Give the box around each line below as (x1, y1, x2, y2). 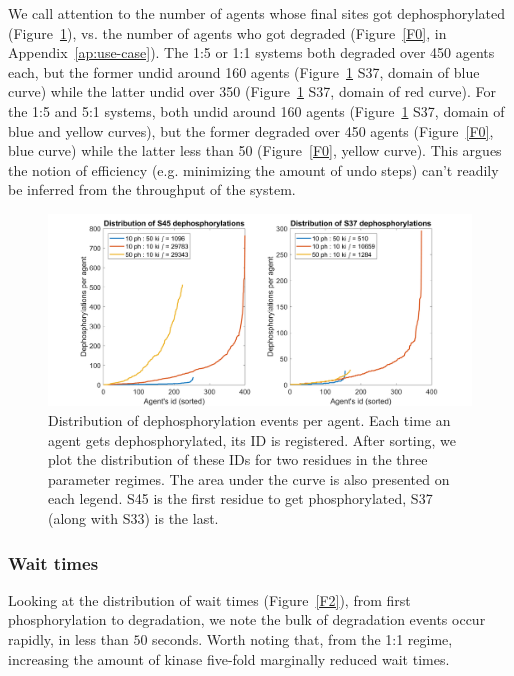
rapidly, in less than (8, 629, 129, 650)
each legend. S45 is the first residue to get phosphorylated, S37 (48, 488, 433, 509)
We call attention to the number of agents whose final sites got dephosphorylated (8, 3, 506, 23)
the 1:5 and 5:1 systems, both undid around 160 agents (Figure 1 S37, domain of (8, 100, 505, 121)
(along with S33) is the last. (48, 508, 219, 529)
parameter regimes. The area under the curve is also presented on (48, 468, 450, 489)
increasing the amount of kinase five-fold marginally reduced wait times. (8, 648, 450, 669)
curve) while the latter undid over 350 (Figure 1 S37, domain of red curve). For (8, 81, 496, 102)
